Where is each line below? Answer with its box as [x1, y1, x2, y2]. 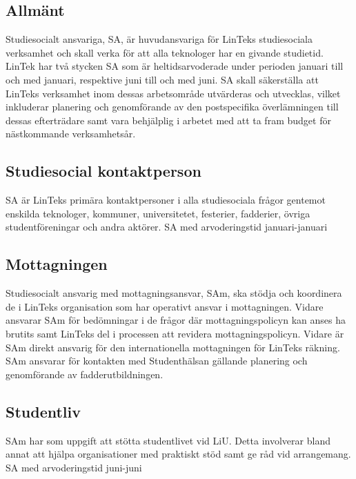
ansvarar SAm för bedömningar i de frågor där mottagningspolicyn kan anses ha [6, 313, 346, 327]
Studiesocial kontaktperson [6, 160, 201, 182]
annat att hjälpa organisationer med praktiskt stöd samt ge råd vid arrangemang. [6, 447, 351, 461]
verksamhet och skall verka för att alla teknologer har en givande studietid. [6, 45, 324, 59]
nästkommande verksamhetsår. [6, 126, 136, 141]
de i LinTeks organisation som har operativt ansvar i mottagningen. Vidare [6, 299, 324, 313]
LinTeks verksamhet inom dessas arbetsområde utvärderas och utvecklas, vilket [6, 86, 341, 100]
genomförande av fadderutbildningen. [6, 366, 164, 381]
